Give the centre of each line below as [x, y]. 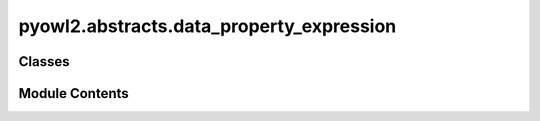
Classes [44, 61]
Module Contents [73, 93]
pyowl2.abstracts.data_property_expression [207, 26]
